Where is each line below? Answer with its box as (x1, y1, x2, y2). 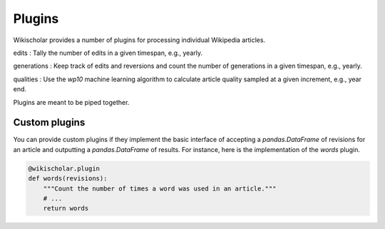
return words (43, 204, 89, 213)
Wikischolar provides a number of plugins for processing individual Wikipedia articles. (13, 36, 266, 44)
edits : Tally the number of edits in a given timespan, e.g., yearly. (13, 49, 203, 57)
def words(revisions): (28, 175, 108, 183)
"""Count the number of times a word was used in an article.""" (43, 184, 277, 193)
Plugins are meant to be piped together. (13, 98, 130, 106)
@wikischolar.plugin (28, 164, 100, 173)
